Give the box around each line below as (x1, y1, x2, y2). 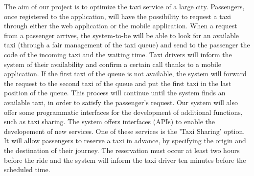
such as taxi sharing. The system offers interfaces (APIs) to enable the (4, 116, 215, 127)
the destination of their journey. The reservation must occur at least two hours (4, 145, 240, 155)
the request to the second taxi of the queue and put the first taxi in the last (4, 78, 231, 88)
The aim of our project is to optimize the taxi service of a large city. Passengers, (4, 1, 245, 11)
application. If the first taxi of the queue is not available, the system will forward (4, 68, 247, 79)
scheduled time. (4, 164, 50, 175)
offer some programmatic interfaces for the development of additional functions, (4, 107, 243, 117)
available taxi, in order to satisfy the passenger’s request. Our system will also (4, 97, 238, 107)
